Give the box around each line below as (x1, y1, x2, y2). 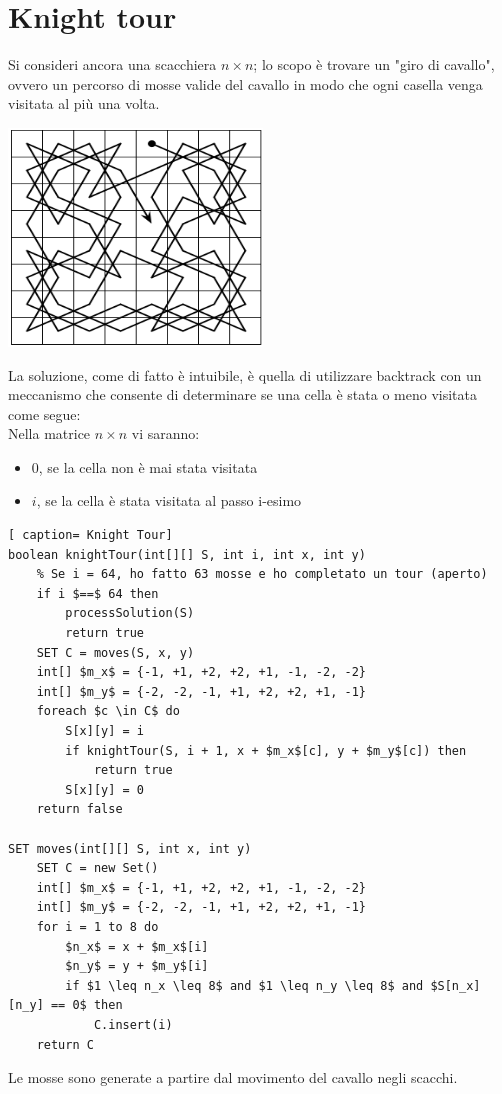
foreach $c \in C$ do (36, 704, 180, 719)
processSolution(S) (65, 606, 195, 621)
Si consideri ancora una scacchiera (8, 54, 217, 75)
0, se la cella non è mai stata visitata (31, 456, 258, 477)
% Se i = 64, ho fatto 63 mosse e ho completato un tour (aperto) (36, 567, 488, 582)
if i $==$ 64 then (36, 586, 159, 601)
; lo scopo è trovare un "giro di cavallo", (253, 54, 495, 75)
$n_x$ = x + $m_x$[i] (65, 939, 209, 954)
